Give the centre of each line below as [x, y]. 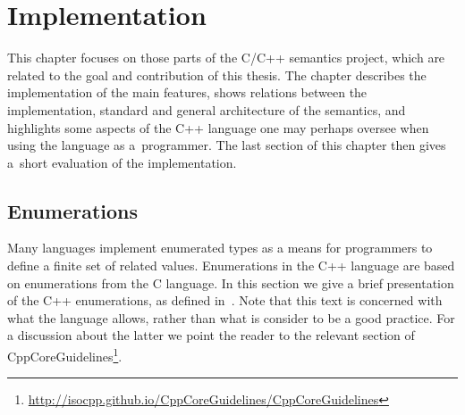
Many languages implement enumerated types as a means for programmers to [220, 248]
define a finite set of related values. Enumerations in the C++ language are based [231, 266]
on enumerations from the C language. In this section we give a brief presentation [231, 282]
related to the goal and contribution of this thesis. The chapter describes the [217, 75]
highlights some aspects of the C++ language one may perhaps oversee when [218, 127]
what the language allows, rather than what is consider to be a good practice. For [231, 317]
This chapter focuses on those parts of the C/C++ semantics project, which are [226, 58]
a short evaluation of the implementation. [122, 162]
